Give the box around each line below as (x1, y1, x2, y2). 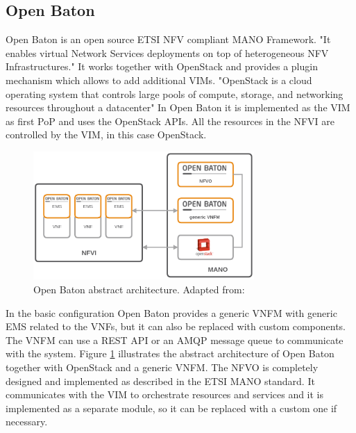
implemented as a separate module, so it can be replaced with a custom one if (6, 400, 337, 415)
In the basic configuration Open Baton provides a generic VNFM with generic (6, 305, 337, 320)
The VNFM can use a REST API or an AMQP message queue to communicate (6, 332, 344, 347)
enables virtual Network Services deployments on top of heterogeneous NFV (6, 45, 329, 60)
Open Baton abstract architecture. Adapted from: (33, 282, 245, 297)
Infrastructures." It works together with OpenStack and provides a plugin (6, 59, 318, 74)
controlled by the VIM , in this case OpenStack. (6, 127, 207, 142)
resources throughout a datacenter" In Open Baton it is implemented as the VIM (6, 100, 350, 115)
